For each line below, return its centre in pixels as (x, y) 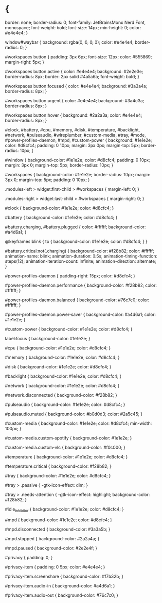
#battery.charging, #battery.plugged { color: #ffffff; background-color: (75, 227)
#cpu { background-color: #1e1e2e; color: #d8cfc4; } (58, 348)
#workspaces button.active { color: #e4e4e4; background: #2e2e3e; (74, 71)
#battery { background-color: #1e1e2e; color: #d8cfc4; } (61, 217)
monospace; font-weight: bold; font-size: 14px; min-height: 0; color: (73, 27)
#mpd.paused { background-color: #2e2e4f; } (51, 548)
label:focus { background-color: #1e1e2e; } (48, 338)
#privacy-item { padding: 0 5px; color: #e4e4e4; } (55, 567)
